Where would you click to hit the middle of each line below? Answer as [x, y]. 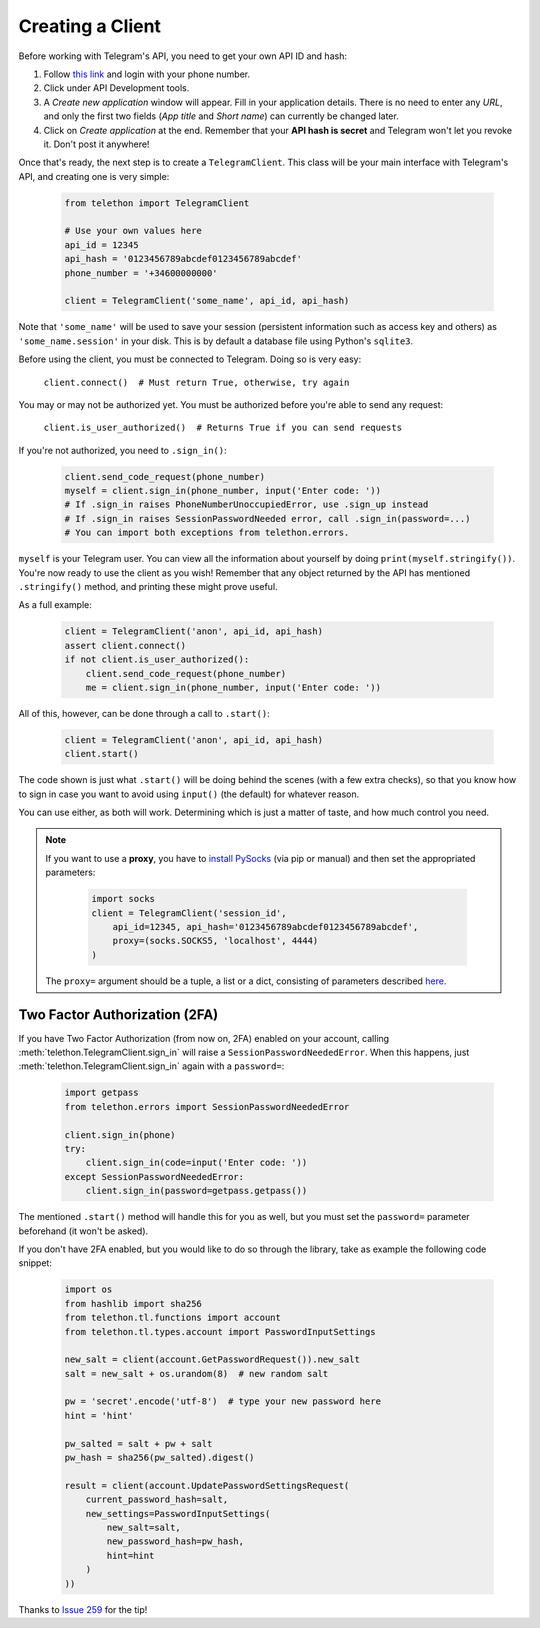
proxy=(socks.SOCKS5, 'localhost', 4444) [215, 941]
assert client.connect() [125, 645]
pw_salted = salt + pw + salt [138, 1443]
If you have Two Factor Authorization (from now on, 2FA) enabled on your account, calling [204, 1038]
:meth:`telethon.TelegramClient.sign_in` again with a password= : [151, 1066]
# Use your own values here [133, 231]
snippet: [35, 1263]
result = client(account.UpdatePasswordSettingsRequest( [207, 1485]
